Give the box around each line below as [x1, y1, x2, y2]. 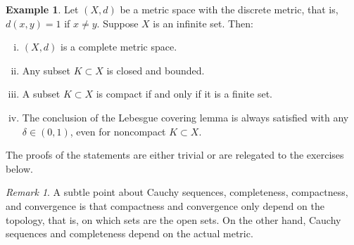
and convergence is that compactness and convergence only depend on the [6, 198, 324, 213]
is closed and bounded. [106, 62, 205, 77]
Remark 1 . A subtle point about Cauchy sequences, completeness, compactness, [6, 185, 348, 199]
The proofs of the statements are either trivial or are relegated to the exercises [6, 147, 344, 162]
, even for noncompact [70, 124, 166, 138]
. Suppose [96, 15, 139, 30]
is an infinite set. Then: [153, 15, 253, 30]
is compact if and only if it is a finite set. [96, 86, 272, 101]
